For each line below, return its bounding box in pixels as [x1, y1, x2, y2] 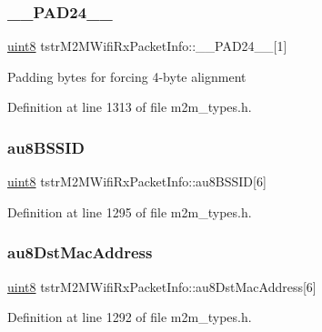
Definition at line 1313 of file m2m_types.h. [7, 97, 252, 116]
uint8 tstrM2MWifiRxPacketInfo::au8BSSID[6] [7, 172, 267, 191]
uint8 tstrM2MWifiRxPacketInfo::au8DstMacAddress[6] [7, 277, 317, 296]
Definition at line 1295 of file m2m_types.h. [7, 202, 252, 221]
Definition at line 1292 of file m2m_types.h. [7, 307, 252, 327]
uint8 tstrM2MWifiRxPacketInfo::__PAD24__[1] [7, 36, 287, 55]
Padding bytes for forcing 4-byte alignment [7, 66, 247, 86]
